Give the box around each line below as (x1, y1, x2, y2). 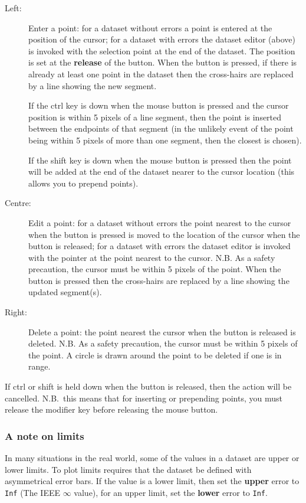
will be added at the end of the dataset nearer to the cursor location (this (28, 165, 295, 178)
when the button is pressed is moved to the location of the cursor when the (28, 228, 300, 240)
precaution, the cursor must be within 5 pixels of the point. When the (28, 263, 281, 275)
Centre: (5, 197, 31, 209)
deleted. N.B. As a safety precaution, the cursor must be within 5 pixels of (28, 337, 298, 350)
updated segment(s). (28, 286, 102, 298)
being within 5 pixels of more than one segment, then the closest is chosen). (28, 133, 302, 146)
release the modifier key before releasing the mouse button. (5, 403, 218, 416)
